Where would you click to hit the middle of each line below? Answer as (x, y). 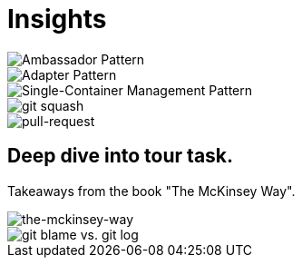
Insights (57, 19)
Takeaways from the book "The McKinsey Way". (151, 191)
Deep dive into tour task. (121, 156)
